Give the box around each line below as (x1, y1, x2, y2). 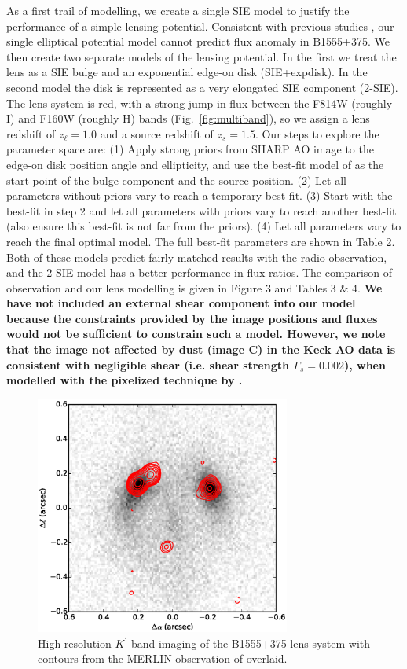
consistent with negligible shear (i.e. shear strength (6, 356, 289, 373)
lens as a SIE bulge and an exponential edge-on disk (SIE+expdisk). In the (6, 64, 368, 80)
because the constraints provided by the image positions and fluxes (6, 310, 378, 326)
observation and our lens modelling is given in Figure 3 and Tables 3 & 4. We (6, 279, 383, 296)
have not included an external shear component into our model (6, 295, 356, 311)
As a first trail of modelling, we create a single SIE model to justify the (6, 2, 350, 18)
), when (343, 356, 386, 373)
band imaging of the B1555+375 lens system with (130, 634, 371, 651)
